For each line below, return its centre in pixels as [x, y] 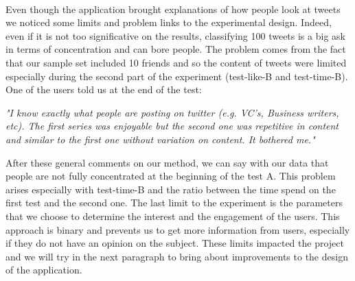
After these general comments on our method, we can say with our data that [167, 162]
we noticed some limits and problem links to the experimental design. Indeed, [169, 22]
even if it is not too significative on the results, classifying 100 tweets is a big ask [175, 35]
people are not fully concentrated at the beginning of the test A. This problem [171, 176]
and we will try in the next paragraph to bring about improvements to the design [177, 256]
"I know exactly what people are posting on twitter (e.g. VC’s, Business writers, [172, 112]
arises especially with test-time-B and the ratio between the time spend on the [171, 189]
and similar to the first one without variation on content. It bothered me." [160, 139]
